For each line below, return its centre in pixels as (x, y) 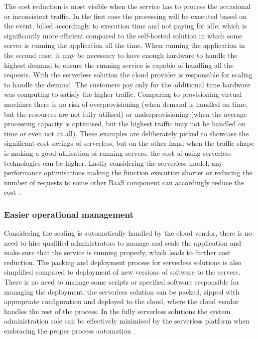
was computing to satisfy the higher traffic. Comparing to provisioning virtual (123, 94)
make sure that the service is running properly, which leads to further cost (117, 252)
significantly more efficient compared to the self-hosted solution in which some (123, 35)
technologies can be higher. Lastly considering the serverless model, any (113, 163)
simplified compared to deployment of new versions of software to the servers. (122, 272)
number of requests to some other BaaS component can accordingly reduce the (124, 182)
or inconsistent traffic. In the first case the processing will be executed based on (126, 16)
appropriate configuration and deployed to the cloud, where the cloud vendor (122, 301)
